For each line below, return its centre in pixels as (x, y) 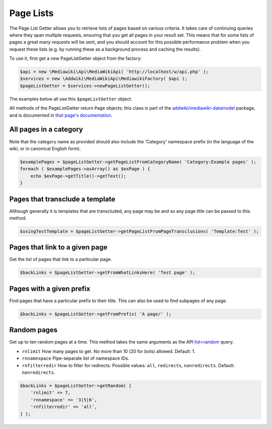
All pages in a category (46, 130)
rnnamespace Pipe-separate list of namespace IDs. (76, 358)
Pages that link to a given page (58, 247)
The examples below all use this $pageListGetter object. (71, 99)
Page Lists (31, 13)
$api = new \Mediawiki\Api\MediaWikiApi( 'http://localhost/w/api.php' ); (114, 72)
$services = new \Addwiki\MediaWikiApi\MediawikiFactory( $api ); (104, 79)
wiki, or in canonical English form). (45, 148)
